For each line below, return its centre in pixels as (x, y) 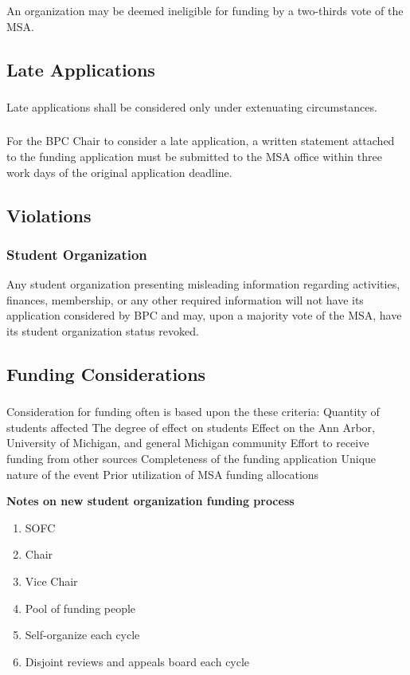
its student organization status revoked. (103, 330)
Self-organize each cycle (82, 635)
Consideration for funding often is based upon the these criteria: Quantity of (193, 412)
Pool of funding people (80, 608)
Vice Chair (51, 581)
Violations (49, 215)
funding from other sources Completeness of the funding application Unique (191, 458)
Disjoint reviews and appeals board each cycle (137, 661)
